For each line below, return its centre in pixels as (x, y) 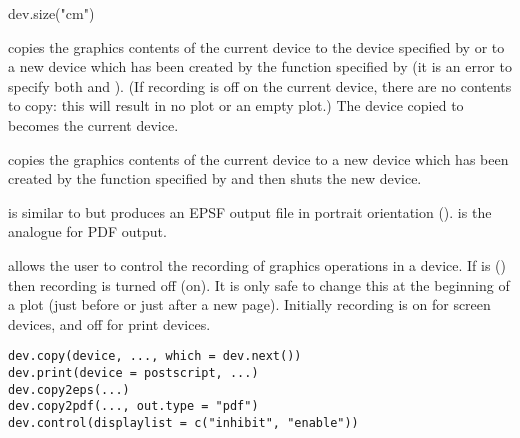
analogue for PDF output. (87, 231)
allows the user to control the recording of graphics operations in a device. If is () (257, 264)
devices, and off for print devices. (109, 323)
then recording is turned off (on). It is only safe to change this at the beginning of (259, 284)
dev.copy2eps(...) (69, 389)
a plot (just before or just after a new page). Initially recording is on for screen (249, 304)
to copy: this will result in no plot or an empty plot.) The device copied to (236, 105)
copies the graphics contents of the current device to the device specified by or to (256, 46)
